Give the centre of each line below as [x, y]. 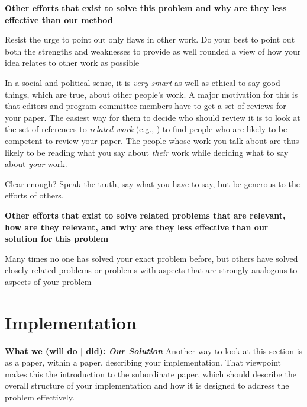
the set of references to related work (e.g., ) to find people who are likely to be [146, 129]
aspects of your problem [48, 281]
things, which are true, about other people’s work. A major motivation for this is [151, 94]
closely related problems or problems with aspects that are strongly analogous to [151, 270]
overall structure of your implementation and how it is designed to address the [147, 385]
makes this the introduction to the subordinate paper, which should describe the [151, 374]
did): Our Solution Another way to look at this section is [194, 350]
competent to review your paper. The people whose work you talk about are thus [152, 140]
